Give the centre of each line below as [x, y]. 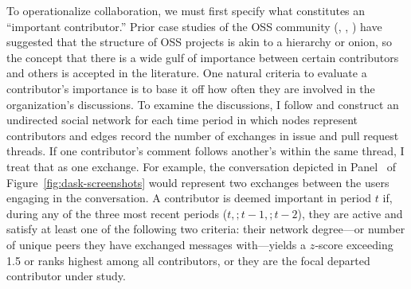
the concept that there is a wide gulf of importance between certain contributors [203, 57]
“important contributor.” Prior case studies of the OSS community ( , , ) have [194, 26]
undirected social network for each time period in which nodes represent [182, 120]
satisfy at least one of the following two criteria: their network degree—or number [206, 229]
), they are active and [350, 213]
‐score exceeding [354, 244]
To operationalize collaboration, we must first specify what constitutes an [186, 10]
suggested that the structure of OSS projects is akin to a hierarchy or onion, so [200, 42]
